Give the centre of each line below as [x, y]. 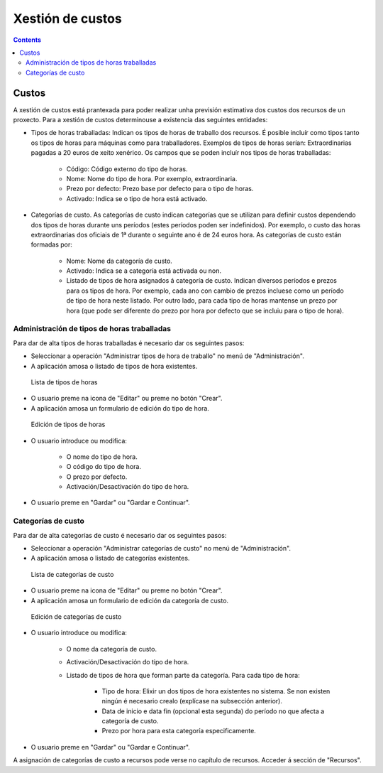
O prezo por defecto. [97, 477]
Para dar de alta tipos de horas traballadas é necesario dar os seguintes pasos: [129, 343]
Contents [27, 40]
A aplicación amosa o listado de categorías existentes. [110, 558]
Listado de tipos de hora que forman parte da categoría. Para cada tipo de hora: [183, 675]
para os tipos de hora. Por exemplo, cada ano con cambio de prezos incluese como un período [205, 291]
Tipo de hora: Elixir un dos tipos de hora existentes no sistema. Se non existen [216, 691]
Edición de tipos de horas [68, 425]
